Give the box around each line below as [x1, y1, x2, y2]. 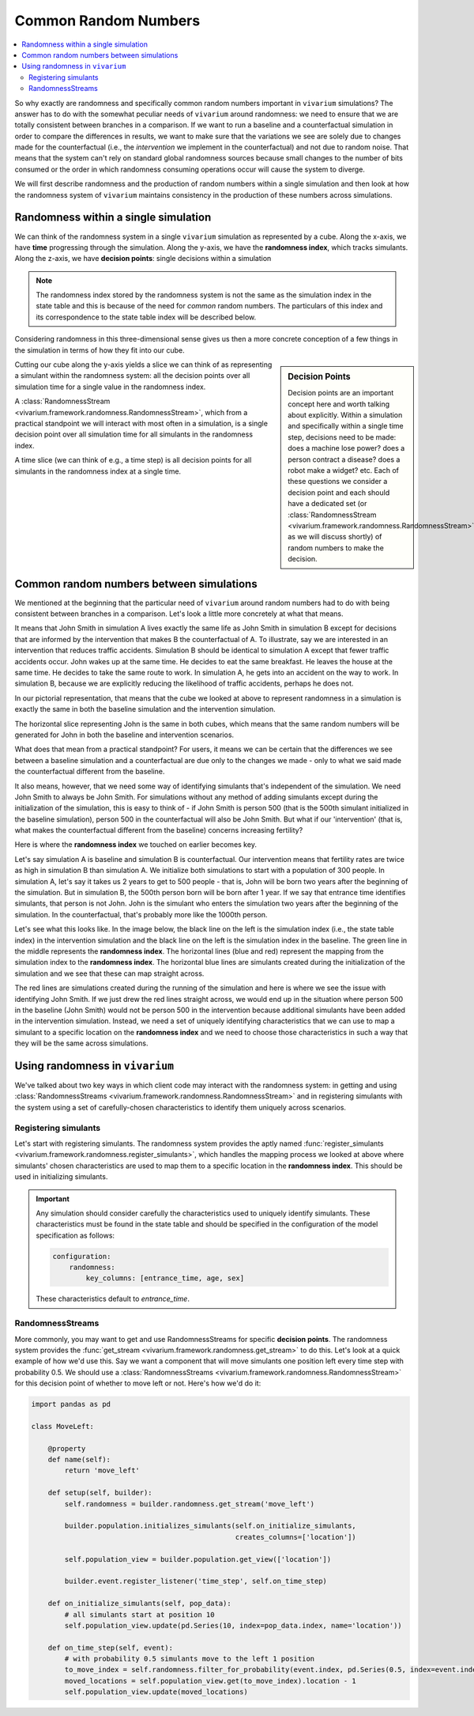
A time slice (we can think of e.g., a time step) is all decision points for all [14, 455, 252, 465]
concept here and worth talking [288, 399, 390, 409]
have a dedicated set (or [288, 499, 367, 508]
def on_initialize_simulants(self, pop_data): [47, 1599, 232, 1608]
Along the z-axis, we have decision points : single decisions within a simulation [14, 254, 272, 263]
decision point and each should [288, 487, 390, 497]
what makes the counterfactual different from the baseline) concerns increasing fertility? [14, 826, 303, 835]
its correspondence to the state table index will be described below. [36, 312, 257, 322]
